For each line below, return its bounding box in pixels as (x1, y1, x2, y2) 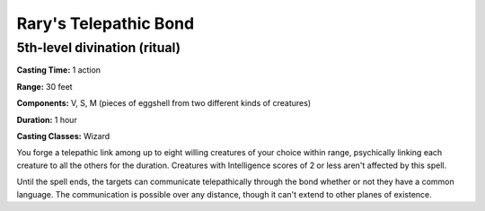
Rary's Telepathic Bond (16, 13, 195, 33)
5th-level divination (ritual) (16, 40, 181, 56)
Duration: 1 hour (16, 114, 78, 125)
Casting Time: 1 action (16, 65, 101, 75)
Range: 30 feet (16, 81, 73, 92)
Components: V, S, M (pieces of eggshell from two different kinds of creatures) (16, 98, 312, 109)
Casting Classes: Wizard (16, 130, 110, 141)
